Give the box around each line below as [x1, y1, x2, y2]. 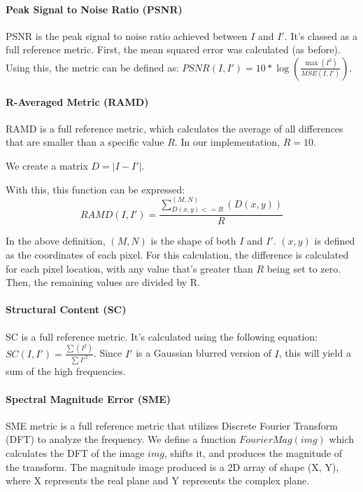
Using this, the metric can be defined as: [6, 60, 179, 74]
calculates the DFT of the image [6, 446, 145, 460]
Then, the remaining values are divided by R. [6, 275, 201, 289]
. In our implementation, [174, 135, 280, 149]
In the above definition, [6, 233, 106, 248]
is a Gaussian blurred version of [136, 346, 271, 360]
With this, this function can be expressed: [6, 182, 185, 196]
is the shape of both [150, 233, 236, 248]
